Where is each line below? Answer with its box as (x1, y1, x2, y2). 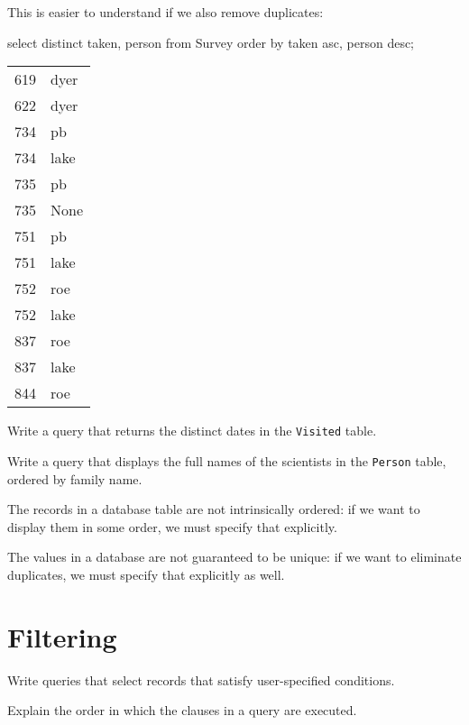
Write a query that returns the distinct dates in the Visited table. (7, 421, 377, 440)
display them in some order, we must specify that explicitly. (7, 517, 337, 536)
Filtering (7, 618, 117, 655)
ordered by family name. (7, 469, 143, 488)
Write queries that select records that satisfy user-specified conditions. (7, 670, 395, 689)
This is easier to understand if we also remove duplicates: (7, 3, 324, 21)
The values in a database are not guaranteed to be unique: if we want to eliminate (7, 547, 462, 566)
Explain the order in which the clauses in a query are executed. (7, 701, 357, 720)
